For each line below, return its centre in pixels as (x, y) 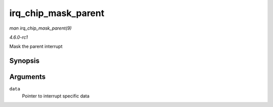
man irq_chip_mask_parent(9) (40, 28)
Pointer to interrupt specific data (56, 96)
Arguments (28, 77)
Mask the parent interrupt (36, 46)
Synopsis (25, 61)
